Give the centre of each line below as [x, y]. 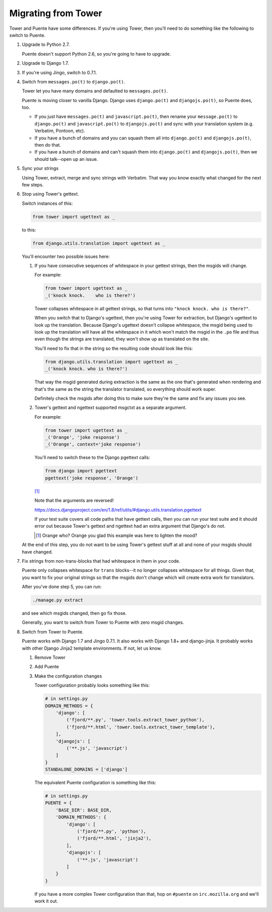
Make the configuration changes [68, 676]
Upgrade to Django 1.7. [45, 63]
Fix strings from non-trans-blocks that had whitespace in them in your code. [101, 561]
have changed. [37, 552]
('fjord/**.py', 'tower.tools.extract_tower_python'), [135, 720]
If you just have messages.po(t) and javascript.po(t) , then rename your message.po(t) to [136, 117]
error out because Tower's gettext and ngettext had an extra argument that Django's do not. [130, 526]
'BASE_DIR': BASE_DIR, [84, 810]
